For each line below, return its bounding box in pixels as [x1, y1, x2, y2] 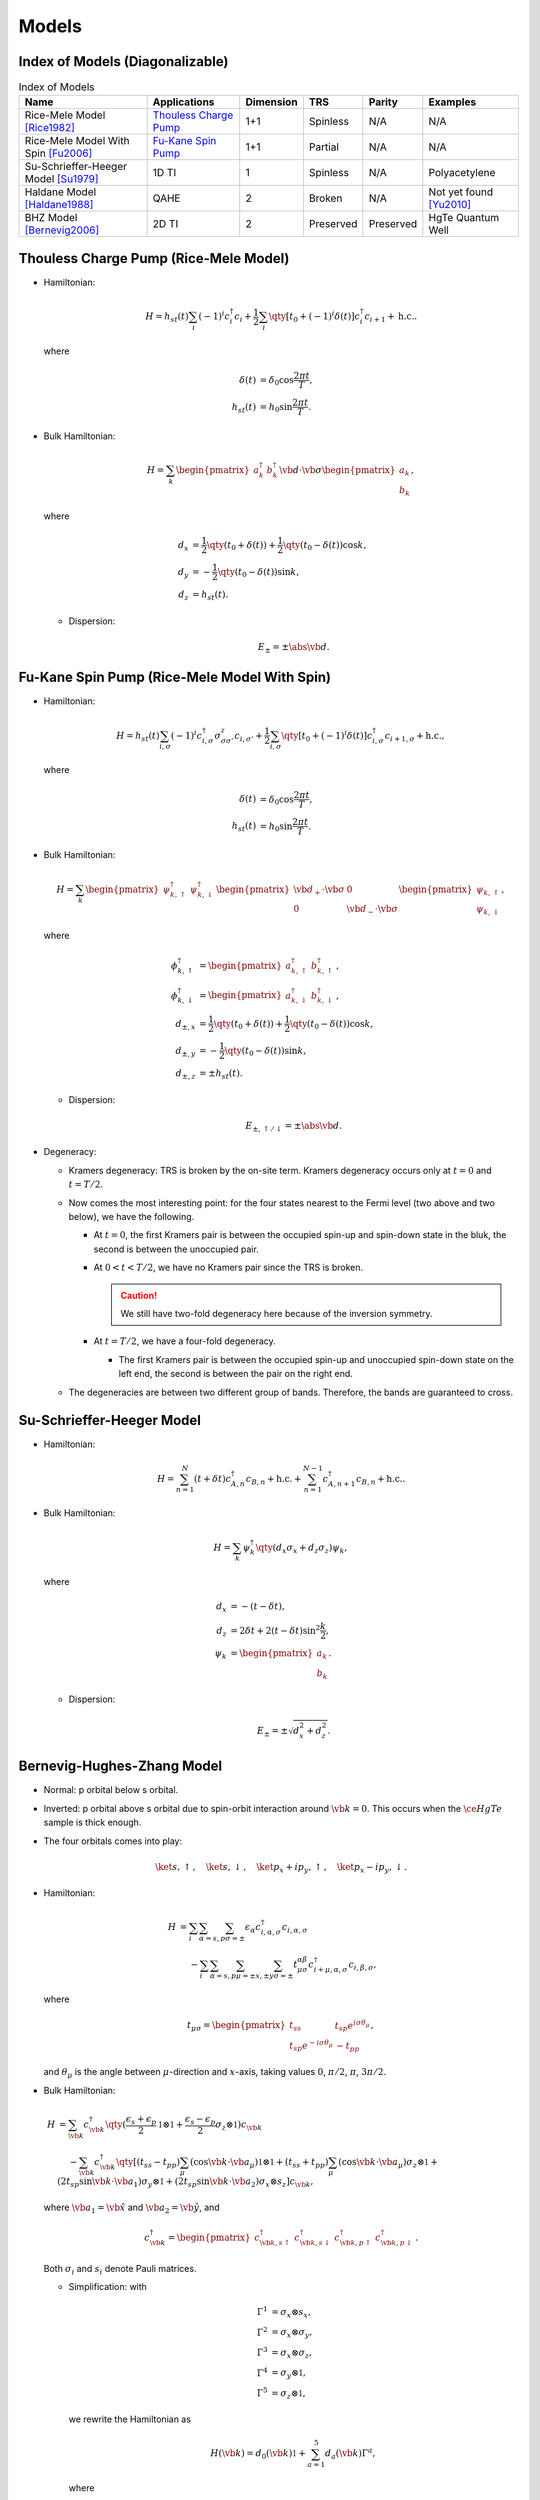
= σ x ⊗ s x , [271, 2306, 312, 2320]
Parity [368, 95, 399, 109]
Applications [152, 95, 215, 109]
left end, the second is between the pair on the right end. [118, 1368, 354, 1380]
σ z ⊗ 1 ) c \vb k [215, 2118, 263, 2132]
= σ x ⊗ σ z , [271, 2346, 313, 2360]
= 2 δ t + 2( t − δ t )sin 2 [230, 1623, 321, 1636]
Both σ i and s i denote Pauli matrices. [43, 2262, 197, 2277]
